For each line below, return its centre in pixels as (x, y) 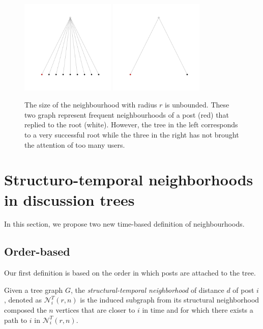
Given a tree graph (34, 290)
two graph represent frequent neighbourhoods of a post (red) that (127, 114)
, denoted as (23, 300)
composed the (25, 310)
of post (243, 290)
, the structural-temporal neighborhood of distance (147, 290)
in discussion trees (69, 199)
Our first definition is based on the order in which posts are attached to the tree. (130, 273)
